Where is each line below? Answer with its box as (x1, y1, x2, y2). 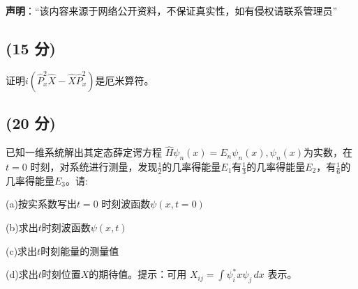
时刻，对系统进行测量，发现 (30, 159, 158, 174)
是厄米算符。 (95, 72, 154, 87)
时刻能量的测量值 (40, 243, 119, 258)
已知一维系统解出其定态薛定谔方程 (6, 145, 162, 159)
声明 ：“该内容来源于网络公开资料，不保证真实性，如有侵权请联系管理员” (6, 3, 338, 17)
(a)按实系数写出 (6, 196, 77, 211)
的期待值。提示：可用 (89, 267, 187, 281)
